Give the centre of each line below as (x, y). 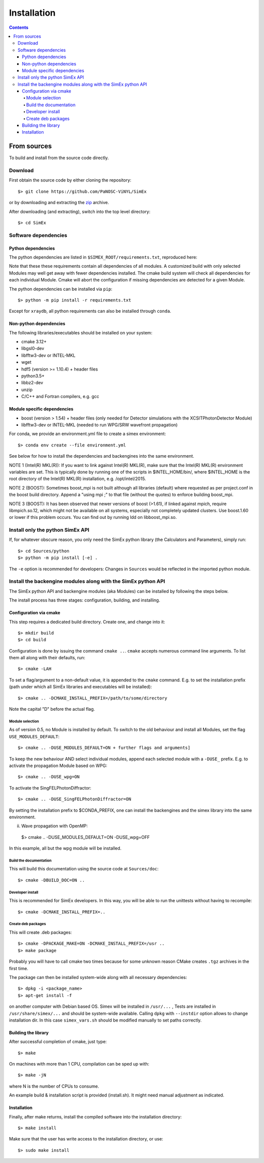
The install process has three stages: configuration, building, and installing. (85, 600)
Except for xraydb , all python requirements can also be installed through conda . (90, 311)
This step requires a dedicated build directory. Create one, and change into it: (87, 622)
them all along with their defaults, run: (47, 658)
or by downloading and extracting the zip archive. (59, 203)
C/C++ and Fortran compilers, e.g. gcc (60, 396)
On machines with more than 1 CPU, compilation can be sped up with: (79, 1064)
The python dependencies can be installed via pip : (61, 289)
